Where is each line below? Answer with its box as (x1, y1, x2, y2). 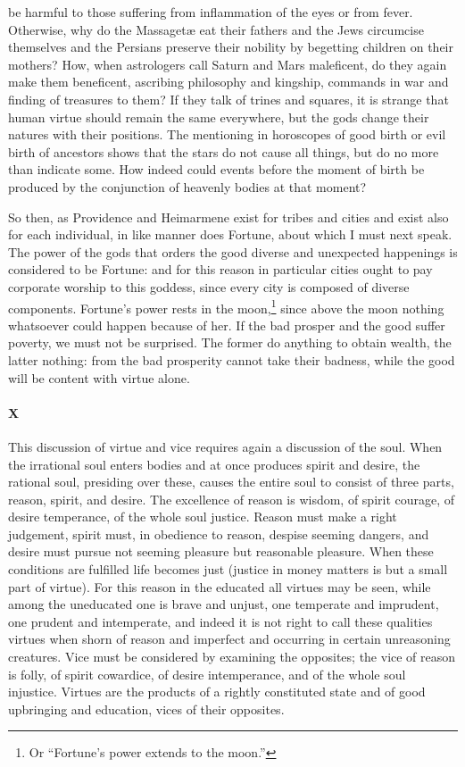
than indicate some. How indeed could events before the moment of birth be (8, 160, 425, 179)
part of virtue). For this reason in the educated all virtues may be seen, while (8, 577, 431, 596)
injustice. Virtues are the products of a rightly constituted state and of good (8, 682, 426, 701)
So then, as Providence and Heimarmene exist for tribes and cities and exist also (8, 207, 449, 226)
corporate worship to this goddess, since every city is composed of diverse (8, 277, 410, 296)
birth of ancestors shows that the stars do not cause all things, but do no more (8, 142, 439, 161)
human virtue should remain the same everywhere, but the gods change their (8, 107, 429, 126)
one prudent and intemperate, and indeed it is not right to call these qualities (8, 612, 433, 630)
